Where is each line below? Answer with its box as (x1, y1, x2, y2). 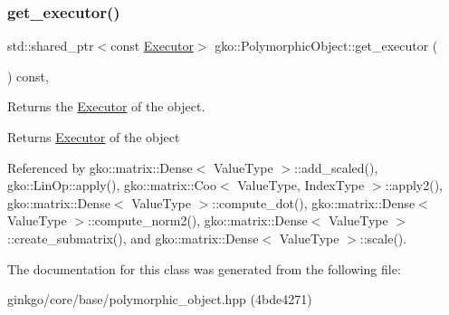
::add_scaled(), (294, 157, 378, 177)
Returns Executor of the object (7, 128, 180, 146)
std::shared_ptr (7, 36, 94, 55)
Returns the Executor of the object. (7, 97, 205, 116)
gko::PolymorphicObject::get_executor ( (215, 36, 438, 55)
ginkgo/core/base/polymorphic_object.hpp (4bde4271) (7, 290, 312, 309)
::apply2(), (385, 176, 443, 195)
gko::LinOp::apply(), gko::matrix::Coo (7, 176, 216, 195)
